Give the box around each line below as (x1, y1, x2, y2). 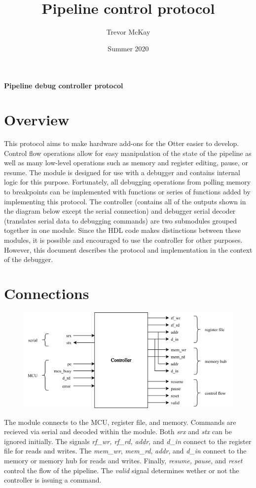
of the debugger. (4, 254, 53, 264)
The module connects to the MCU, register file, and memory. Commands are (4, 416, 236, 427)
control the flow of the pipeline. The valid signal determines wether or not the (4, 465, 239, 475)
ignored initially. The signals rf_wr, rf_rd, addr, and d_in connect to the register (4, 436, 252, 446)
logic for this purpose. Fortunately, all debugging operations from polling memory (4, 177, 251, 187)
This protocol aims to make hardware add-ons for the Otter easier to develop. (4, 138, 239, 149)
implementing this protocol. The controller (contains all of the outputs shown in (4, 196, 246, 206)
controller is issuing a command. (4, 475, 102, 485)
